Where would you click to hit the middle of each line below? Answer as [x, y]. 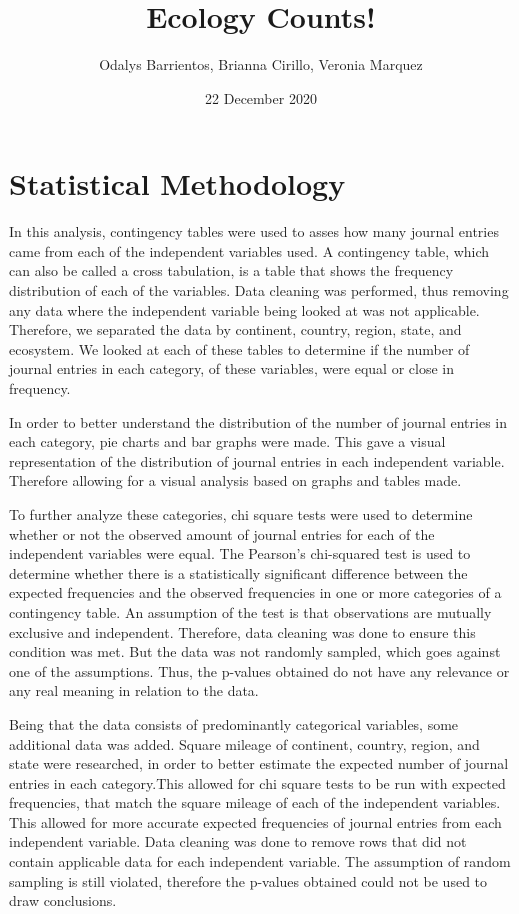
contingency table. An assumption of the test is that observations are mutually [250, 611]
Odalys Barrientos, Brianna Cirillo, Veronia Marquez [261, 64]
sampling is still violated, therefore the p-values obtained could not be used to [248, 880]
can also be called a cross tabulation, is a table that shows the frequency [231, 270]
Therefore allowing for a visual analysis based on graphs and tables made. [235, 480]
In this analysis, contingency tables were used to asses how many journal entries [254, 231]
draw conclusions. [63, 900]
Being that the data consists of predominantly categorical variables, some [234, 723]
